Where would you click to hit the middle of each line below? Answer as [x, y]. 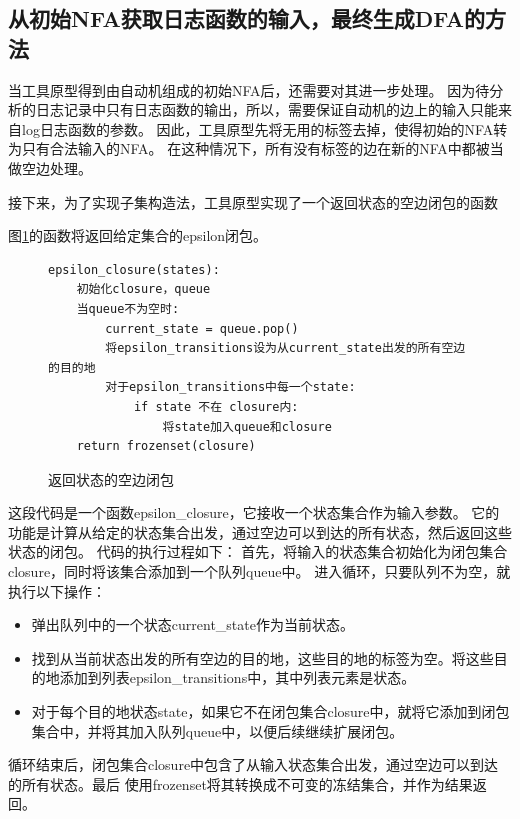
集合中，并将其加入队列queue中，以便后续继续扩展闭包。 [217, 730]
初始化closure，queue [143, 289]
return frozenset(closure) [166, 446]
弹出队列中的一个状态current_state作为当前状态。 [192, 624]
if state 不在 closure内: [216, 406]
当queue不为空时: [128, 308]
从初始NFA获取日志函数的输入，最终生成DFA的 [246, 18]
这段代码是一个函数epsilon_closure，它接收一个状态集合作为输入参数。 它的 [254, 512]
